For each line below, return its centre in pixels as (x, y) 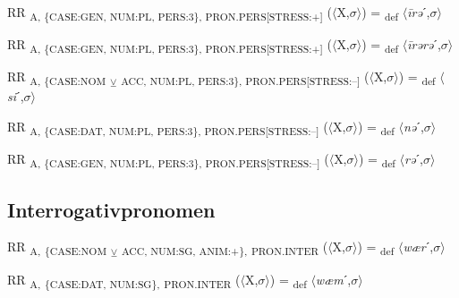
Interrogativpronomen (111, 209)
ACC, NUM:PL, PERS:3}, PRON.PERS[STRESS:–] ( (245, 78)
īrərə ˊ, (424, 44)
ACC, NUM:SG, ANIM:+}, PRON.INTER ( (225, 248)
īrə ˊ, (419, 12)
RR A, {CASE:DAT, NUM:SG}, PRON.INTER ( (124, 280)
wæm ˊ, (333, 279)
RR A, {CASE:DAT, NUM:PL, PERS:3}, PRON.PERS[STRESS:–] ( (168, 127)
